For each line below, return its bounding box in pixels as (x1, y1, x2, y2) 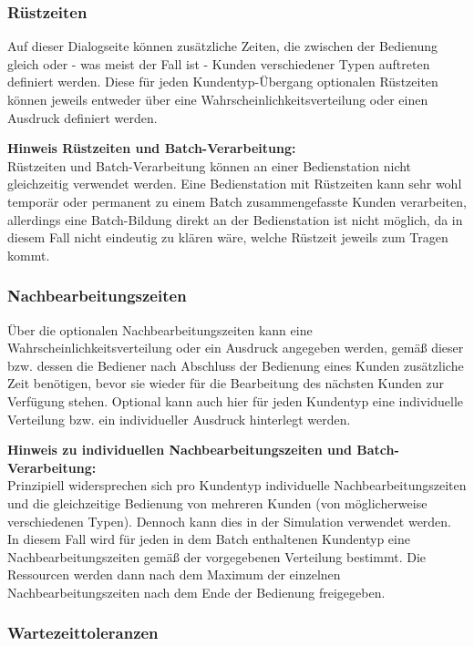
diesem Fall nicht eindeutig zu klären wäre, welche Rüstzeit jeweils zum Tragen (7, 228, 448, 247)
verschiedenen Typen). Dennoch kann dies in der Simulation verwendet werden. (7, 511, 452, 530)
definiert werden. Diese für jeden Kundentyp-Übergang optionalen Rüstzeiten (7, 72, 438, 91)
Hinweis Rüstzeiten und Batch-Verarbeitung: (7, 138, 296, 158)
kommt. (7, 245, 50, 264)
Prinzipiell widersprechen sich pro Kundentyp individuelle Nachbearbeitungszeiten (7, 476, 467, 495)
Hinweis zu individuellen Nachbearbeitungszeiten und (7, 440, 352, 459)
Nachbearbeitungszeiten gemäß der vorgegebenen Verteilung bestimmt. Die (7, 547, 426, 566)
